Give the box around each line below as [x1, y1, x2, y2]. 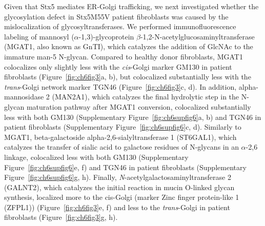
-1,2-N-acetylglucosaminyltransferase [140, 31, 255, 42]
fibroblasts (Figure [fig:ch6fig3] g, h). [4, 212, 118, 222]
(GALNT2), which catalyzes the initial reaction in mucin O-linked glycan [4, 181, 235, 192]
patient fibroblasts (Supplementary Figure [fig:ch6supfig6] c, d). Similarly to [4, 121, 241, 132]
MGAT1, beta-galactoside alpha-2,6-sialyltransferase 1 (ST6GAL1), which [4, 131, 237, 142]
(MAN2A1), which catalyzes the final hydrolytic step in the [52, 91, 239, 102]
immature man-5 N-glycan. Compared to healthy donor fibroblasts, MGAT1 [4, 51, 243, 61]
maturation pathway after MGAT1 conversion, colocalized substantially [26, 101, 251, 112]
